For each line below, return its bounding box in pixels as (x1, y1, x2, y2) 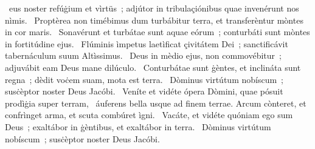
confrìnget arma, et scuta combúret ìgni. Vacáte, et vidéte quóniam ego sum (5, 108, 293, 121)
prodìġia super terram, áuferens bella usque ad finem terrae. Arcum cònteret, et (5, 96, 306, 109)
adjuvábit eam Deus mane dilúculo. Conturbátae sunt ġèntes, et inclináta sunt (5, 61, 301, 73)
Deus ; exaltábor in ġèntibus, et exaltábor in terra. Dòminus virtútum (5, 120, 271, 133)
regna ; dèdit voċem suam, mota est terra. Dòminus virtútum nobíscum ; (5, 73, 283, 85)
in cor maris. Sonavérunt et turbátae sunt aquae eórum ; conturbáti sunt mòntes (5, 25, 310, 38)
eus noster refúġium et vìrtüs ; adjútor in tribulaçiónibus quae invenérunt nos (9, 2, 299, 14)
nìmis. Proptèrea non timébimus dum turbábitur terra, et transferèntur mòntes (5, 13, 303, 26)
